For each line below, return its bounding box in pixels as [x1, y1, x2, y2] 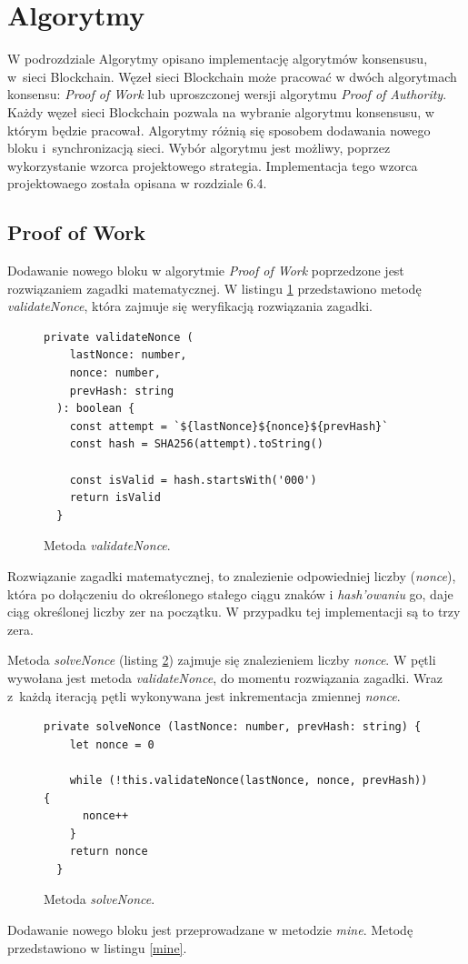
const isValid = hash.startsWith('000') [69, 473, 317, 487]
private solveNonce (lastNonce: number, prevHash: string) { [44, 720, 422, 734]
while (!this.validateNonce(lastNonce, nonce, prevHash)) [69, 773, 428, 787]
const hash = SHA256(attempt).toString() [69, 437, 324, 451]
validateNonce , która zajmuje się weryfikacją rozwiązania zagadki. [7, 296, 373, 316]
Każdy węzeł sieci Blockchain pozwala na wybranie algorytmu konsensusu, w [7, 102, 434, 121]
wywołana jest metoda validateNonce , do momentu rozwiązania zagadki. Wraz [7, 668, 443, 687]
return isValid [69, 491, 161, 505]
